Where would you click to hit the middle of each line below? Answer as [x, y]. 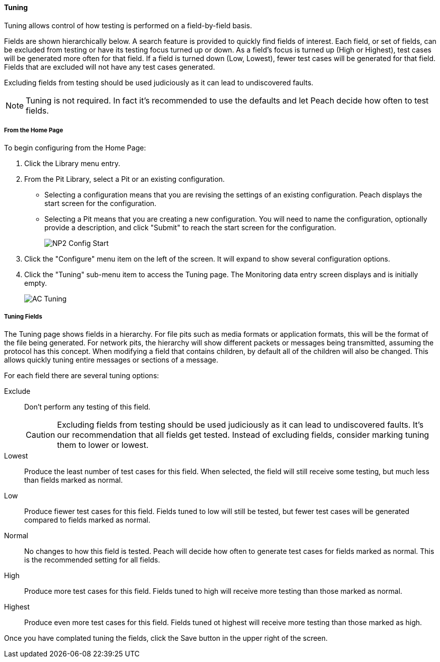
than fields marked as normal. [74, 480]
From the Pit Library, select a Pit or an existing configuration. [124, 179]
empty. [36, 283]
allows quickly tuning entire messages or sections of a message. [111, 360]
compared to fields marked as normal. [87, 520]
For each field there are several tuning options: [82, 376]
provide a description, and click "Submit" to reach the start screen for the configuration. [190, 228]
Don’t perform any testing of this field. [87, 407]
